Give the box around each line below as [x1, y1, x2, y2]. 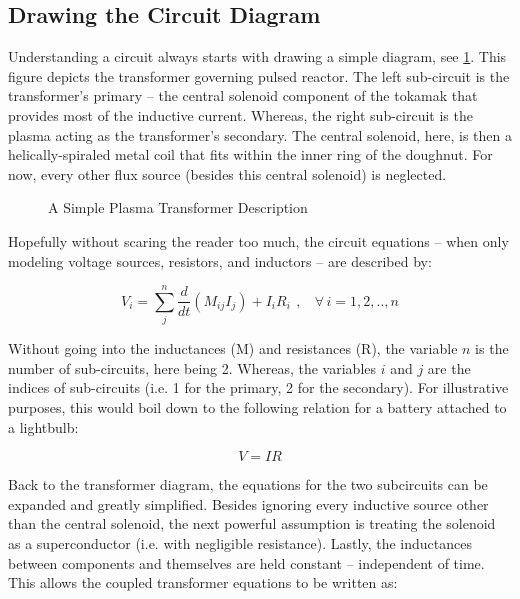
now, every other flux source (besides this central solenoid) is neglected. [8, 163, 447, 184]
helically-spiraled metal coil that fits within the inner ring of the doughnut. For [8, 144, 493, 165]
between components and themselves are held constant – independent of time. [8, 552, 485, 573]
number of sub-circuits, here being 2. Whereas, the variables [8, 357, 377, 378]
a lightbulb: [8, 416, 79, 437]
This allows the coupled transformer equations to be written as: [8, 572, 398, 593]
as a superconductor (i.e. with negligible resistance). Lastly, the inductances [8, 533, 472, 554]
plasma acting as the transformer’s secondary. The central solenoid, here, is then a [8, 124, 512, 145]
